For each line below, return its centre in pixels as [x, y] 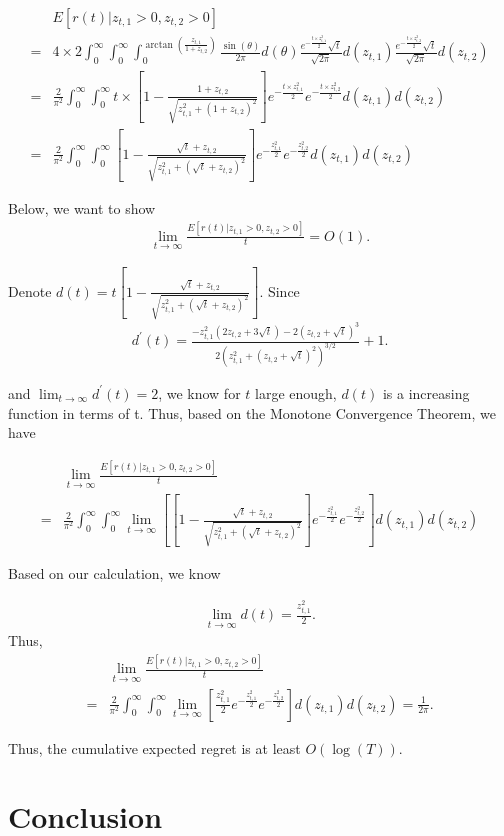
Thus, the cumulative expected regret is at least [154, 747]
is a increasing [426, 392]
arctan [159, 44]
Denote [30, 290]
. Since [279, 290]
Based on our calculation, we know [114, 572]
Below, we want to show [82, 207]
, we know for [199, 392]
